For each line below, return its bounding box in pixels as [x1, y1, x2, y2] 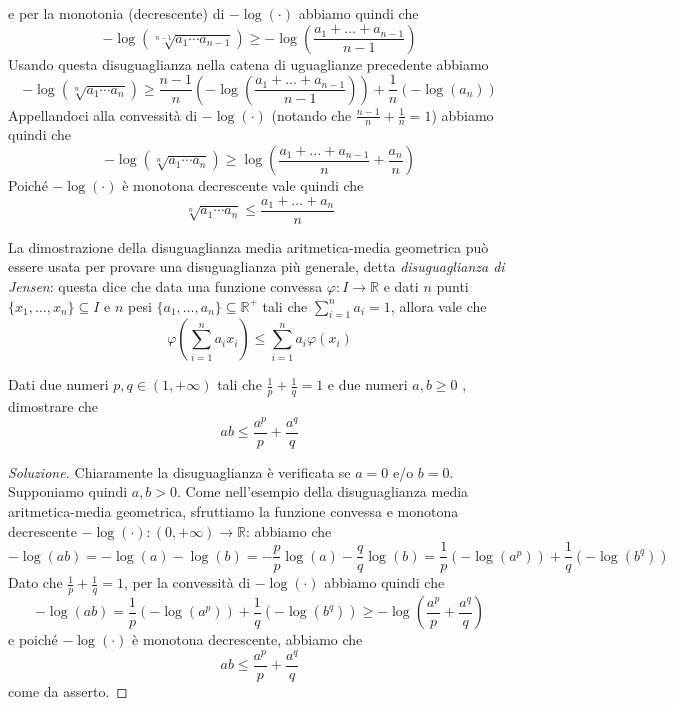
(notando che [271, 104, 352, 125]
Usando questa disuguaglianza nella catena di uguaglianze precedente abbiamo [8, 53, 489, 74]
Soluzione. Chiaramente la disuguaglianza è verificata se [8, 461, 351, 482]
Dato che [8, 572, 63, 593]
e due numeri [327, 374, 408, 395]
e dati [383, 275, 419, 296]
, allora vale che [390, 295, 487, 316]
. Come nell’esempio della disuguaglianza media [177, 481, 469, 502]
